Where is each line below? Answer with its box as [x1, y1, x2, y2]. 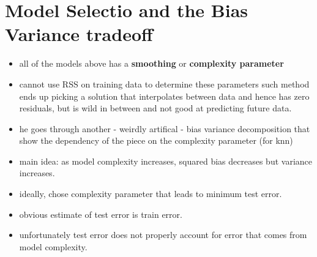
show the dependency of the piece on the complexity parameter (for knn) [19, 134, 293, 147]
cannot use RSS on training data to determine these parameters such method [19, 77, 310, 90]
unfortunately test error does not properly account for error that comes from [19, 228, 307, 241]
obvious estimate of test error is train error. [19, 207, 182, 220]
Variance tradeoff [5, 21, 153, 47]
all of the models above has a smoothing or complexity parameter [19, 57, 284, 70]
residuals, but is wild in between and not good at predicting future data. [19, 102, 292, 114]
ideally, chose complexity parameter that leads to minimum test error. [19, 187, 282, 200]
